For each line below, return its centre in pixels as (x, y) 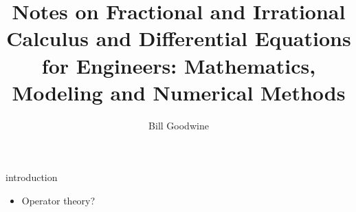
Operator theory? (58, 200)
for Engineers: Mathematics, (179, 65)
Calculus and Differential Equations (179, 38)
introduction (32, 177)
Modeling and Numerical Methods (179, 92)
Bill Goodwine (179, 125)
